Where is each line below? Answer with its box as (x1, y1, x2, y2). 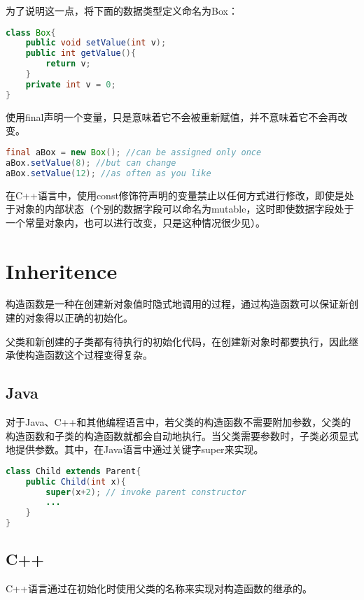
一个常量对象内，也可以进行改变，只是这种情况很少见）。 (6, 215, 265, 229)
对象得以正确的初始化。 (24, 310, 133, 325)
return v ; (45, 59, 91, 69)
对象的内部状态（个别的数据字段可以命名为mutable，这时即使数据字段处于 (15, 201, 354, 216)
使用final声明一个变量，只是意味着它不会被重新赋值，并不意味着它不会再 (6, 109, 338, 124)
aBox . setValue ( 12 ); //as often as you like (6, 168, 211, 178)
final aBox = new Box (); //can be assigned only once (6, 147, 262, 157)
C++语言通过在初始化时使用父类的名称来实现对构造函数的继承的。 (6, 581, 312, 596)
